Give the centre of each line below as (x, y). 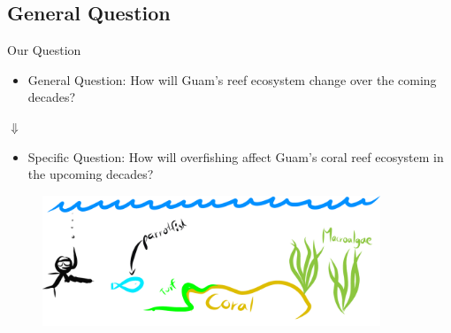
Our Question (44, 50)
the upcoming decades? (91, 174)
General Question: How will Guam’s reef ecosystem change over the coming (232, 79)
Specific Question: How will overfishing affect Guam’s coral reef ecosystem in (236, 156)
